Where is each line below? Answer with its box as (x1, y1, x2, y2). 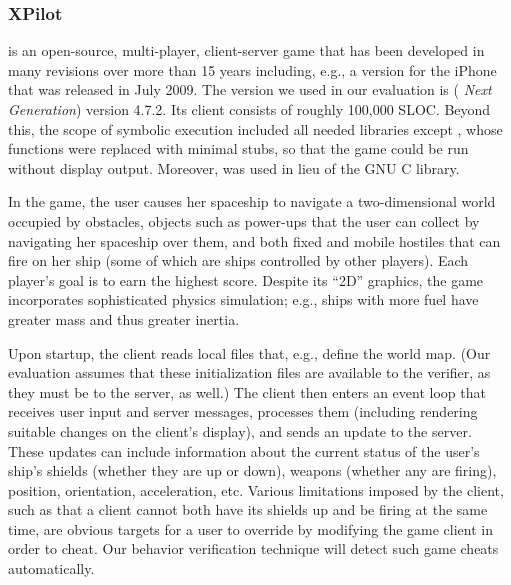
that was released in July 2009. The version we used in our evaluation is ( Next (8, 79, 492, 100)
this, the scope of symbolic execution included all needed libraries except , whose (8, 118, 503, 139)
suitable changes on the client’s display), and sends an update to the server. (8, 420, 472, 441)
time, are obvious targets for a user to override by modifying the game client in (8, 518, 494, 539)
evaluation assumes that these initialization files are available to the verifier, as (8, 362, 491, 383)
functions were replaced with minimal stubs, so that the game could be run (8, 138, 469, 159)
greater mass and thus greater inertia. (8, 308, 240, 329)
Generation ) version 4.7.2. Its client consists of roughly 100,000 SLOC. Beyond (8, 99, 491, 119)
